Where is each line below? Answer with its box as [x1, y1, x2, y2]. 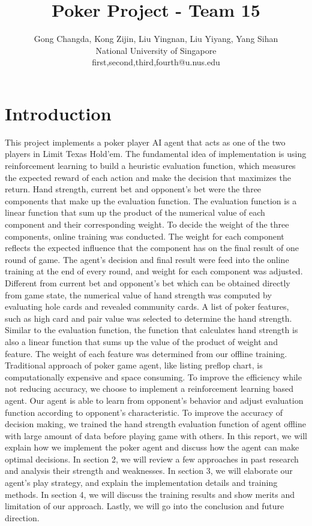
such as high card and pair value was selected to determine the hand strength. [5, 312, 292, 324]
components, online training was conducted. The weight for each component [5, 229, 284, 242]
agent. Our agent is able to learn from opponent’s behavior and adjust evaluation [5, 394, 304, 406]
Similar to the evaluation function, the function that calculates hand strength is [5, 324, 298, 336]
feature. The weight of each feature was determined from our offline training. [5, 347, 287, 359]
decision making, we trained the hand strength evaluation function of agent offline [5, 418, 306, 430]
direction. [5, 511, 40, 524]
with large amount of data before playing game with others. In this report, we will [5, 429, 307, 442]
